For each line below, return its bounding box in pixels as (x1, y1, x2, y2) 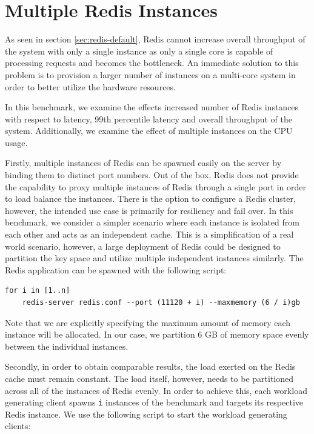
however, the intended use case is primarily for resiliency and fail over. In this (5, 204, 293, 216)
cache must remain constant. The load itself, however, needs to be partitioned (5, 372, 293, 384)
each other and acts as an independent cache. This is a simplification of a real (5, 228, 294, 241)
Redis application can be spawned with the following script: (5, 263, 227, 276)
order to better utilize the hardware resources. (5, 80, 176, 93)
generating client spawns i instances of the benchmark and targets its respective (5, 396, 303, 409)
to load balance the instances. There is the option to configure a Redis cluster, (5, 192, 296, 205)
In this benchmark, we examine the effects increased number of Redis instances (5, 101, 299, 113)
